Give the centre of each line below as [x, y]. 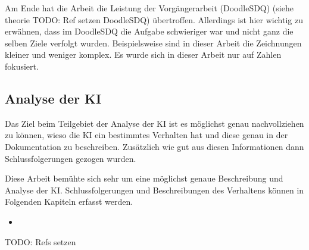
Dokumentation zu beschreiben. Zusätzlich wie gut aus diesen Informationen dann [154, 146]
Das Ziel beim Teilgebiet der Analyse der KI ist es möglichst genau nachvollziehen [154, 123]
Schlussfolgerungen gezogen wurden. [71, 158]
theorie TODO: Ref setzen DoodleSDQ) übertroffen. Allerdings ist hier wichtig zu [154, 19]
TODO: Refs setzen [40, 241]
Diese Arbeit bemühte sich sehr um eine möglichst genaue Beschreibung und [144, 178]
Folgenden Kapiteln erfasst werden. [69, 201]
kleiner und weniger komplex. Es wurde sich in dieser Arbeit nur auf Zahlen [143, 54]
